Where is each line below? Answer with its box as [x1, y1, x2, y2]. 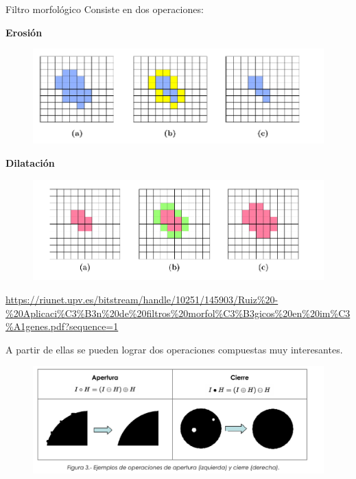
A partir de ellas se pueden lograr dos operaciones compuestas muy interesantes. [5, 342, 343, 356]
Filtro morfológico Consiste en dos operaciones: [5, 2, 204, 16]
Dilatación [5, 156, 55, 170]
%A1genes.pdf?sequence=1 [5, 319, 119, 334]
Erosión [5, 25, 43, 39]
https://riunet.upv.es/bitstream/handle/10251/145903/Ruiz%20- [5, 292, 278, 307]
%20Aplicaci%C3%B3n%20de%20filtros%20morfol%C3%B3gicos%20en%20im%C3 [5, 305, 351, 320]
